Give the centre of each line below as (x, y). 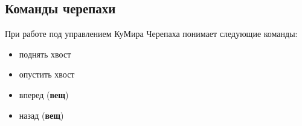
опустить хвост (47, 74)
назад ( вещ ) (41, 115)
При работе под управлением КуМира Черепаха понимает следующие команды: (151, 34)
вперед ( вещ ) (44, 94)
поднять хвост (45, 54)
